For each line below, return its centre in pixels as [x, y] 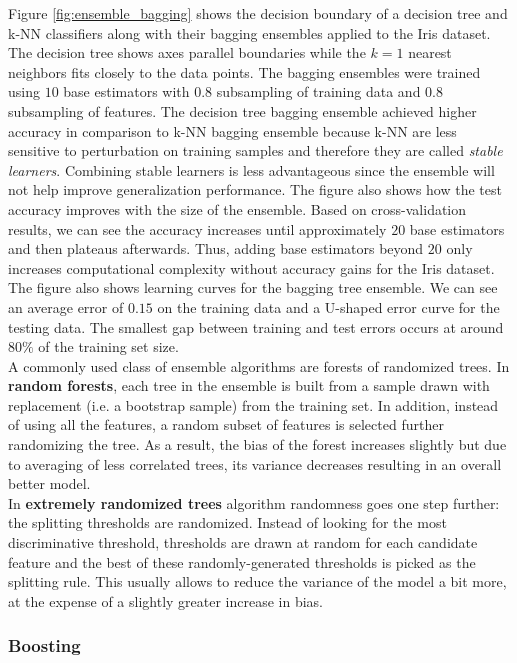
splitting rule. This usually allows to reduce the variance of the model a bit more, [257, 581]
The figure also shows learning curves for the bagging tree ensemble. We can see [253, 287]
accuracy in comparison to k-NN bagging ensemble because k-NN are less [232, 130]
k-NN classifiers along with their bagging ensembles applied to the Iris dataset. [249, 32]
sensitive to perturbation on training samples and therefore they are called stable [255, 150]
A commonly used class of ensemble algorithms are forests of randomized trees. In [259, 365]
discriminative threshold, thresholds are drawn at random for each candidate [243, 542]
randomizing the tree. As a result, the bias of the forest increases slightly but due [257, 444]
